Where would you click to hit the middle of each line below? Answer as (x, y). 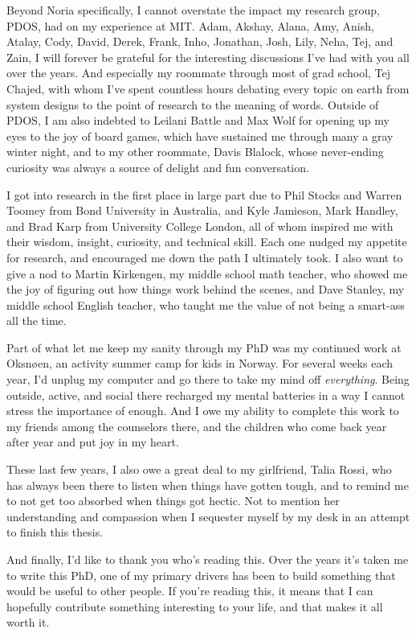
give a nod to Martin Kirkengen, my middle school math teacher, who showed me (207, 273)
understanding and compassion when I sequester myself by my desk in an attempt (208, 516)
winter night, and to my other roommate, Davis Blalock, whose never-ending (195, 152)
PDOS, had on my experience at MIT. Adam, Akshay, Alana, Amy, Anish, (190, 25)
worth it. (28, 622)
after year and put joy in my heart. (93, 442)
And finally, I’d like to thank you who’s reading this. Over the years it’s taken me (208, 559)
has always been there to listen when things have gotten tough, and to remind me (208, 485)
